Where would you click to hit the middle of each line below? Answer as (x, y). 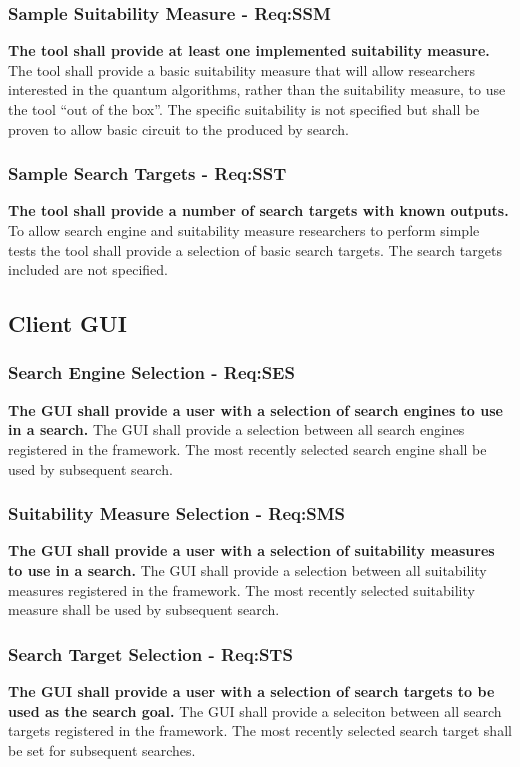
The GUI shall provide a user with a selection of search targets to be (251, 690)
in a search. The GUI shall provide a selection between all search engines (236, 429)
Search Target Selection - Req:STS (150, 653)
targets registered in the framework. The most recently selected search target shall (260, 730)
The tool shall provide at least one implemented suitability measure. (249, 50)
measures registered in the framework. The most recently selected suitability (241, 589)
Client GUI (67, 323)
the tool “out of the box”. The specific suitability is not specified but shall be (244, 109)
